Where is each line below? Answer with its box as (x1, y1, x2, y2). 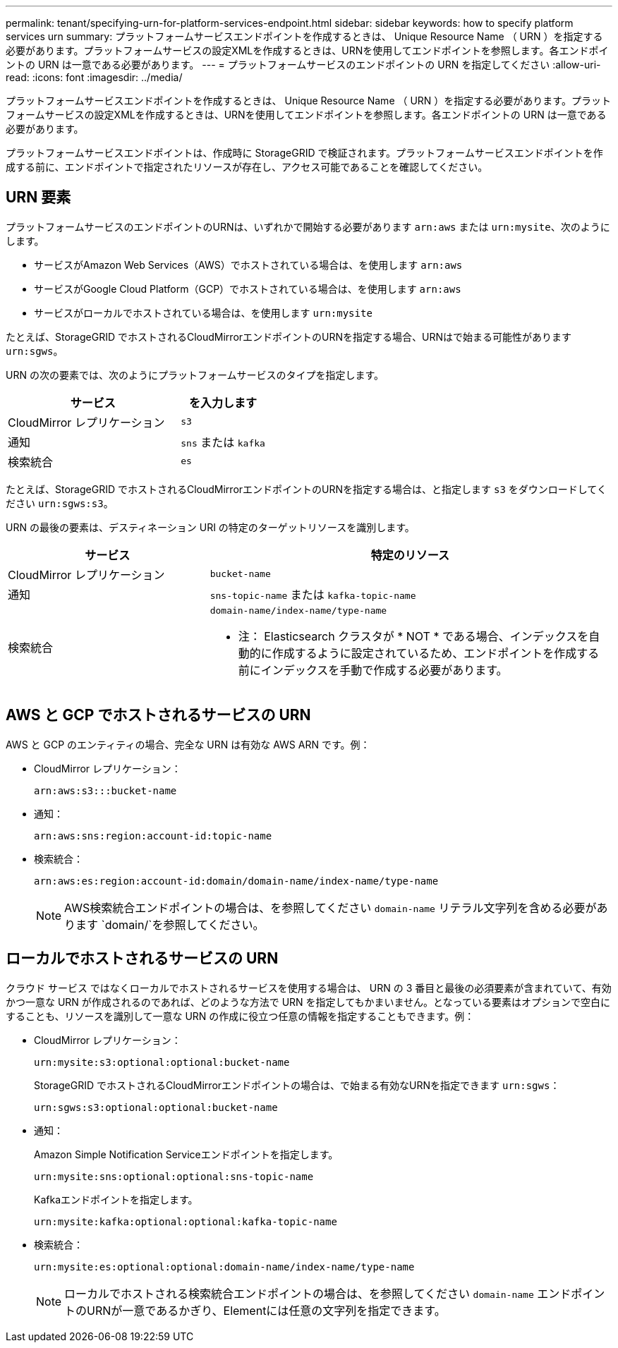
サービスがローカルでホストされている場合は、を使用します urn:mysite (34, 306, 372, 319)
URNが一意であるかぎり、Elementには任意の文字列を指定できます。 (87, 1303, 446, 1318)
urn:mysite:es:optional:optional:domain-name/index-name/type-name (34, 1261, 415, 1273)
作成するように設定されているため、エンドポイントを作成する (272, 645, 600, 660)
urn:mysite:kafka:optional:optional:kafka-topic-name (34, 1215, 337, 1227)
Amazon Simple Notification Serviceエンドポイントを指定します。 (34, 1148, 339, 1160)
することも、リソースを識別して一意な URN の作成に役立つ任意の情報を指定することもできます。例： (6, 1009, 475, 1022)
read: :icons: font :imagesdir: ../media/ (6, 71, 183, 83)
